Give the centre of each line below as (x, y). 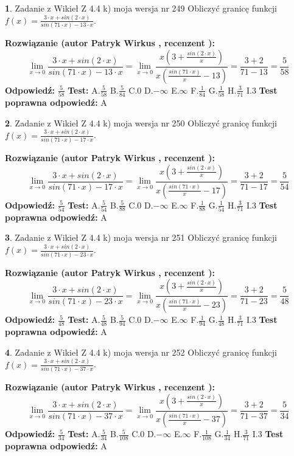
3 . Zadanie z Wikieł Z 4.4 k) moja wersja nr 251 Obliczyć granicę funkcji (141, 237)
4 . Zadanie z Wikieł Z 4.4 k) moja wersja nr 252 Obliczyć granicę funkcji (141, 352)
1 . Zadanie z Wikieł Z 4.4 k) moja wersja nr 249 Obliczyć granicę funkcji (141, 8)
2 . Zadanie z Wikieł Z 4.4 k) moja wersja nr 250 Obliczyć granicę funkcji (141, 123)
